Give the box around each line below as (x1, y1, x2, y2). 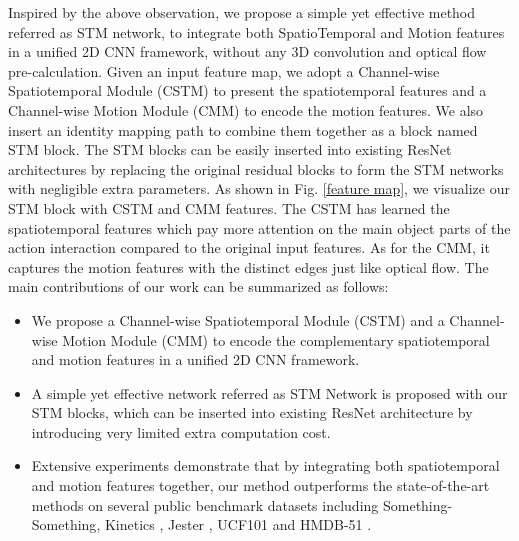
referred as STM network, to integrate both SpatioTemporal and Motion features (8, 21, 505, 42)
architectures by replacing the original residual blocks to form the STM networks (8, 158, 504, 179)
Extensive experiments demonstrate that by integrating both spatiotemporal (31, 455, 500, 476)
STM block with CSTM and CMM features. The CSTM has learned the (8, 197, 450, 218)
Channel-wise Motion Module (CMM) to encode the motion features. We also (8, 99, 484, 120)
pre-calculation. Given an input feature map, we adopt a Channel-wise (8, 60, 440, 81)
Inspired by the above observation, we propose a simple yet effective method (8, 2, 476, 22)
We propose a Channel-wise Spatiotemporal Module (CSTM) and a (31, 309, 445, 330)
